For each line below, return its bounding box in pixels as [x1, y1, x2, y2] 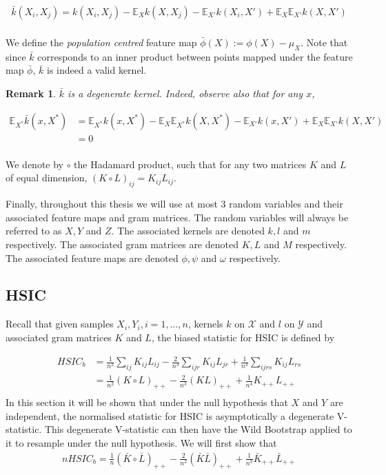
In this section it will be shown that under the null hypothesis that [6, 395, 288, 410]
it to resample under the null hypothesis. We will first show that [6, 435, 277, 449]
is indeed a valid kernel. [46, 63, 147, 77]
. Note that [301, 35, 348, 50]
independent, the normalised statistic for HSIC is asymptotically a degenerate [6, 408, 334, 423]
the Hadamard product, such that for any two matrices [74, 156, 307, 171]
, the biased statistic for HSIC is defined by [151, 330, 335, 344]
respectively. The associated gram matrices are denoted [6, 236, 238, 251]
